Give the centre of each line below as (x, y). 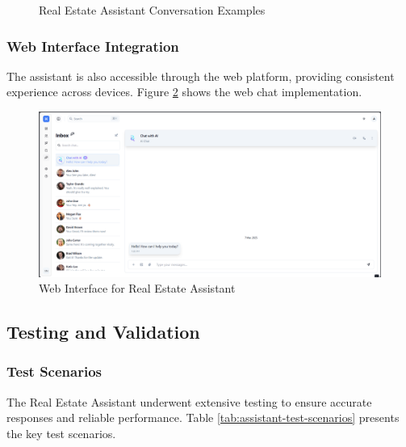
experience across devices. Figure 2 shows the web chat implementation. (184, 92)
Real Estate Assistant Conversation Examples (152, 10)
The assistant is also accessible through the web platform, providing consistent (201, 76)
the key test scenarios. (61, 433)
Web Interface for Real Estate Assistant (137, 288)
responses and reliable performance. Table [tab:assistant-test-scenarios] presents (203, 417)
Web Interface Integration (93, 46)
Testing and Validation (103, 332)
